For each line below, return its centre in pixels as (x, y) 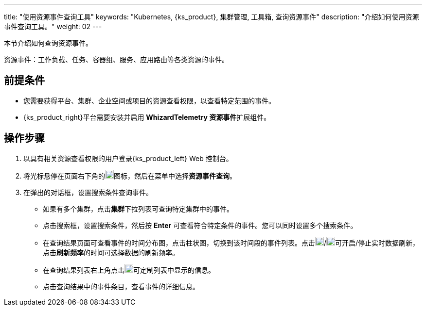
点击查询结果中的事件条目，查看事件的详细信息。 (121, 286)
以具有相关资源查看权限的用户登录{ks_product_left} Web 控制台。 (128, 158)
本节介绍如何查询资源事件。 (48, 43)
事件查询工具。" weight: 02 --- (53, 26)
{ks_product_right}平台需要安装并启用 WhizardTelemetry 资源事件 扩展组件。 (147, 117)
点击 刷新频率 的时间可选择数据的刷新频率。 (111, 252)
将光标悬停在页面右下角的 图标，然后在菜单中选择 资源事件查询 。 (130, 176)
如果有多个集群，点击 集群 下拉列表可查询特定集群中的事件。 (138, 209)
